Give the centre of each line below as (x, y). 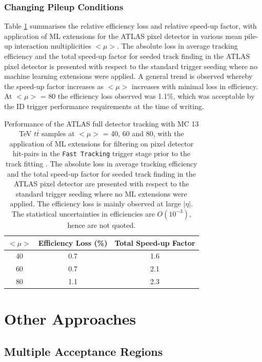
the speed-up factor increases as (54, 86)
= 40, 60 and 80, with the (143, 133)
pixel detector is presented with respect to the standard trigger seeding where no (131, 66)
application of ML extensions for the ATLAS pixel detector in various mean (123, 36)
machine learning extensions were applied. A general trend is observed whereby (128, 76)
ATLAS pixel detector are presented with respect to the (101, 184)
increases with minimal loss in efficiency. (195, 86)
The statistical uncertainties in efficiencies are (83, 213)
